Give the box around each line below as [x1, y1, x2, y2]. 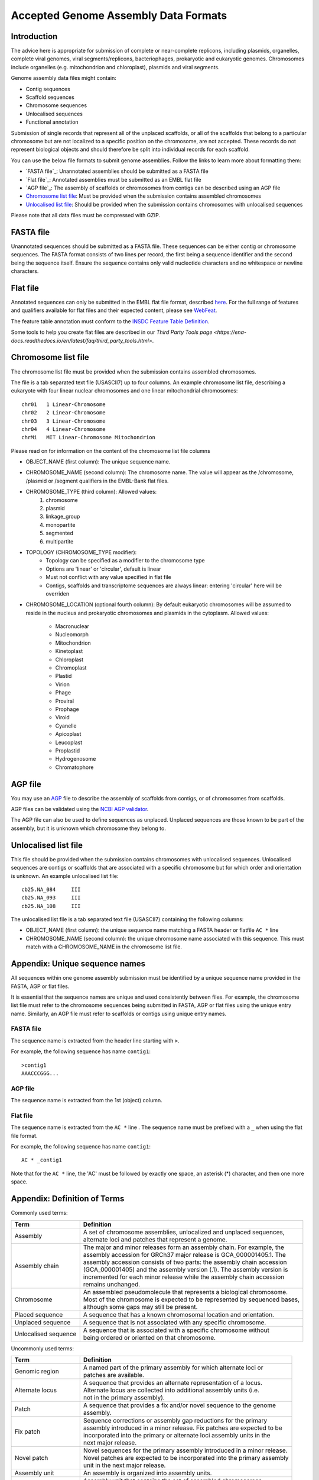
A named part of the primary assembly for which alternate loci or [83, 1363, 263, 1372]
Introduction [11, 31, 58, 41]
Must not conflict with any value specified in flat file [45, 574, 171, 581]
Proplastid [55, 747, 80, 754]
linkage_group [45, 513, 80, 520]
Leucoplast [55, 739, 83, 746]
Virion [55, 681, 70, 688]
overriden [45, 590, 70, 597]
